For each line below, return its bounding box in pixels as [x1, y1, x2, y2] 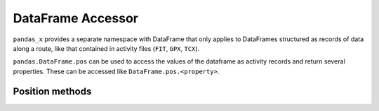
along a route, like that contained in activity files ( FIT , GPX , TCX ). [13, 44, 200, 52]
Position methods [13, 85, 92, 97]
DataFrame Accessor [13, 10, 138, 26]
